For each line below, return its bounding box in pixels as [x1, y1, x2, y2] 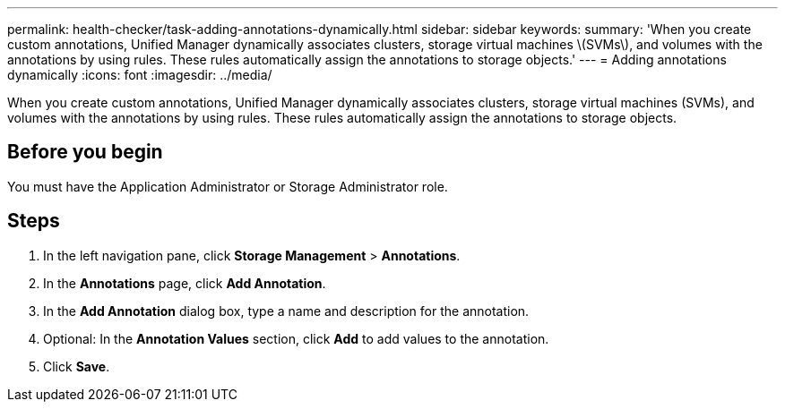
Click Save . [43, 358, 110, 374]
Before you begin [7, 141, 163, 164]
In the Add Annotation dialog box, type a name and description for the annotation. [43, 302, 530, 319]
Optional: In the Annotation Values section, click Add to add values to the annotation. [43, 330, 549, 346]
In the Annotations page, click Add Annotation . [43, 275, 326, 291]
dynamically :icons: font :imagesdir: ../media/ [7, 67, 272, 82]
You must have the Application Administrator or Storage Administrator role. [7, 178, 448, 194]
